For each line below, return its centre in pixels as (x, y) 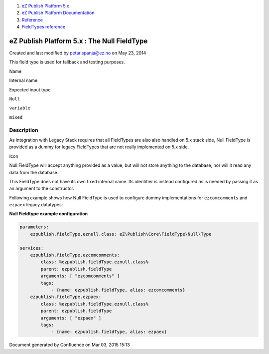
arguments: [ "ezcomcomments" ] (80, 276)
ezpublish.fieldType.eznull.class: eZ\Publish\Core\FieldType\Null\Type (121, 234)
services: (32, 248)
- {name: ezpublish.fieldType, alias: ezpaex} (109, 332)
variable (20, 108)
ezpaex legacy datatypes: (36, 205)
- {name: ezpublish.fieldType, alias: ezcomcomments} (118, 290)
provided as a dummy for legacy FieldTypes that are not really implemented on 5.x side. (99, 147)
